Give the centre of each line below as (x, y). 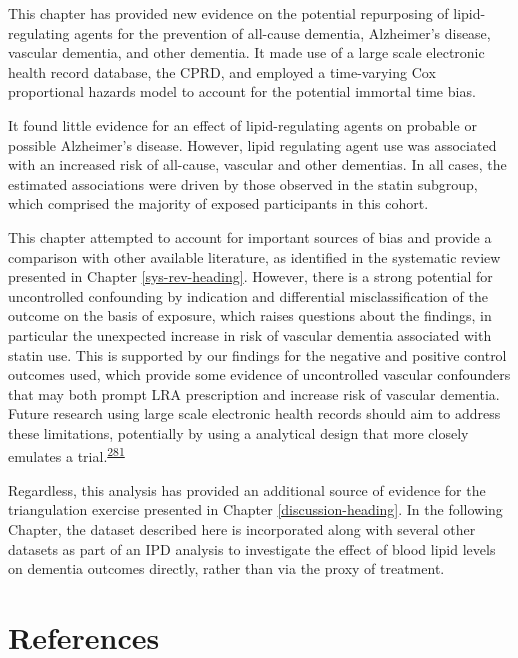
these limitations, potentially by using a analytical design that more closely (238, 432)
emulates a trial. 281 (66, 455)
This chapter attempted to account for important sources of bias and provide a (250, 236)
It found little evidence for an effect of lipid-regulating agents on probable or (242, 124)
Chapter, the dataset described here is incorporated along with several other (242, 528)
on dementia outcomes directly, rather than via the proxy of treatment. (226, 568)
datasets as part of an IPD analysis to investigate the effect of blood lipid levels (252, 548)
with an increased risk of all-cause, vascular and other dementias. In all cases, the (257, 164)
